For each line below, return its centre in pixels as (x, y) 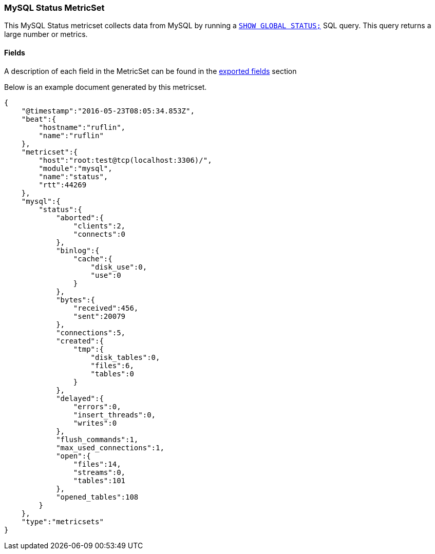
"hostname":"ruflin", (82, 127)
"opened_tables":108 (97, 497)
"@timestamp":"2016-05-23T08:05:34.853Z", (108, 111)
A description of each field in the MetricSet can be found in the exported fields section (150, 71)
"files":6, (112, 365)
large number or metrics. (46, 34)
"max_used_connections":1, (110, 447)
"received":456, (106, 308)
